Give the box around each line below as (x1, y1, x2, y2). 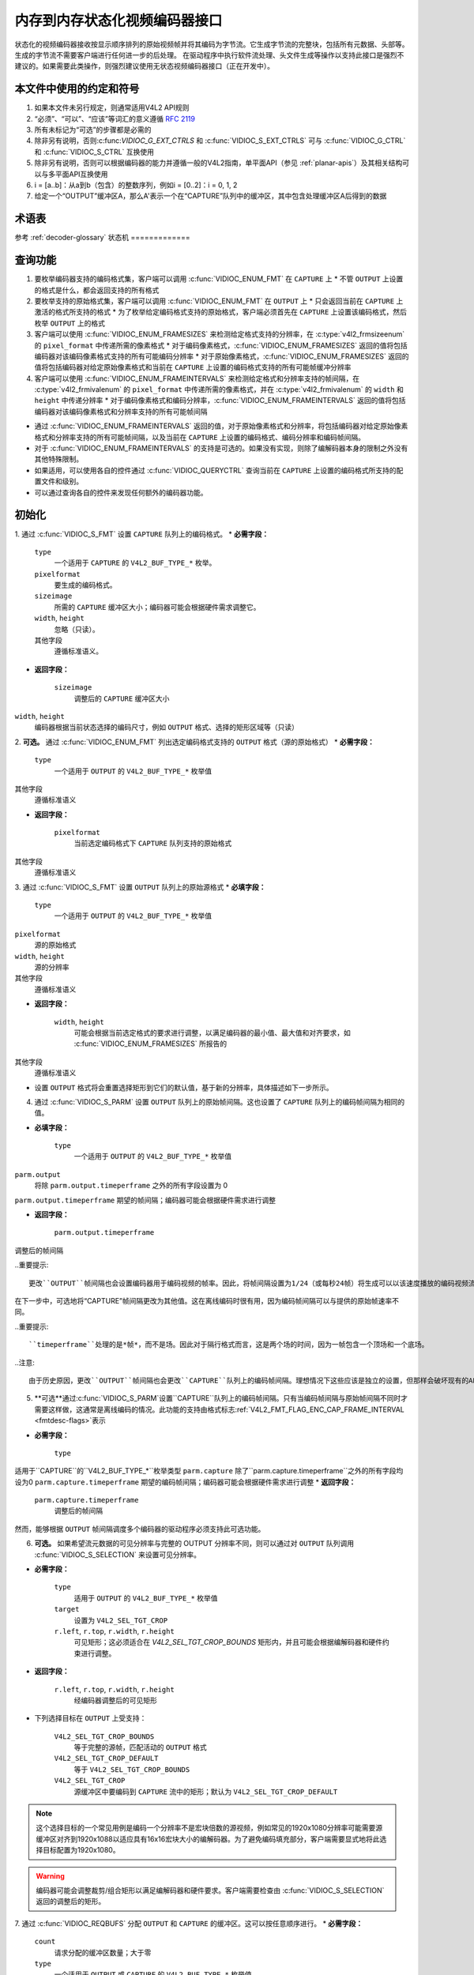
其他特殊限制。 (34, 454, 83, 464)
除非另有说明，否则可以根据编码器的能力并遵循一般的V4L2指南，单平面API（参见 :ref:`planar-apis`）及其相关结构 (34, 158, 403, 167)
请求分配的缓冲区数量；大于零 (54, 1947, 152, 1957)
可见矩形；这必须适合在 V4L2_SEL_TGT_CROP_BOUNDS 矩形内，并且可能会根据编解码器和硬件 (73, 1638, 383, 1647)
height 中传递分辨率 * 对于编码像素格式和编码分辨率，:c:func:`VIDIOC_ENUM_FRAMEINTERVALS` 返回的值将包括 (34, 396, 406, 405)
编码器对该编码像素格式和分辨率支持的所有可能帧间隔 (34, 407, 208, 416)
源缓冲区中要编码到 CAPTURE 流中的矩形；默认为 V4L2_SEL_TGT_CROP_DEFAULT (73, 1786, 338, 1796)
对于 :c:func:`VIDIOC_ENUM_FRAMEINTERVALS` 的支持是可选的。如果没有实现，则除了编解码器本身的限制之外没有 (34, 443, 408, 453)
